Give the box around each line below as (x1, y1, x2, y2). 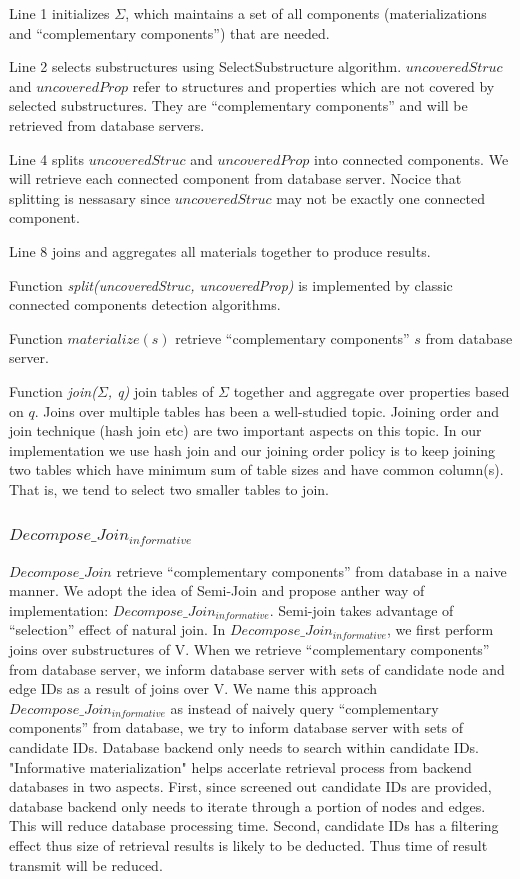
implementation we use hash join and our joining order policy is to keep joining (9, 439, 496, 460)
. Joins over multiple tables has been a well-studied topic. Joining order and (34, 400, 500, 421)
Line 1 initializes (9, 3, 110, 23)
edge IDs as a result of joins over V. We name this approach (9, 678, 378, 699)
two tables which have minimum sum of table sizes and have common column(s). (9, 459, 504, 480)
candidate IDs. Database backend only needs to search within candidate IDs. (9, 737, 479, 758)
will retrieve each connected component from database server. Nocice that (9, 168, 462, 189)
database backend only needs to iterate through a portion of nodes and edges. (9, 795, 486, 816)
